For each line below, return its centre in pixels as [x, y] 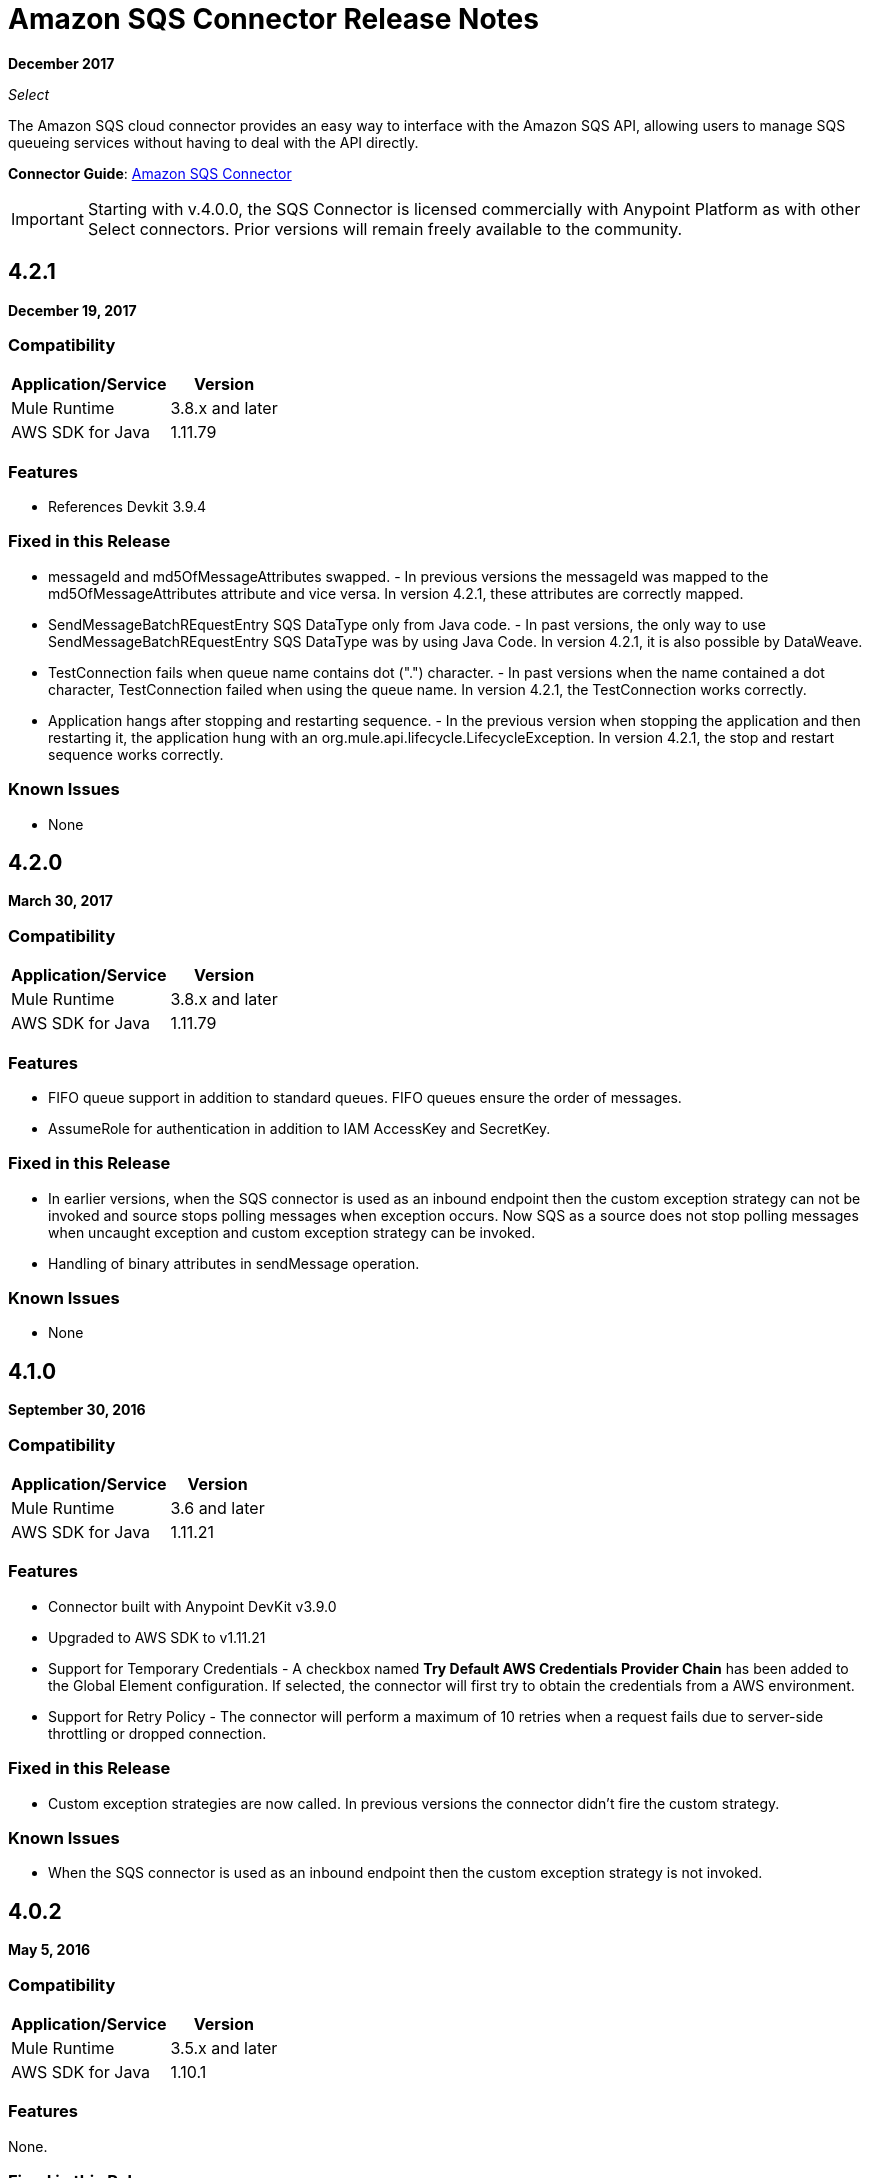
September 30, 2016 [77, 1410]
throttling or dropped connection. [157, 1733]
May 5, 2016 [49, 1950]
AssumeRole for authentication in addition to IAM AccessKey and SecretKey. [299, 1128]
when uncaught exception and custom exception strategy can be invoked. [292, 1232]
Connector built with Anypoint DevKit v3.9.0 [192, 1606]
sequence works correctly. [136, 754]
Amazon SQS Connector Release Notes [273, 19]
